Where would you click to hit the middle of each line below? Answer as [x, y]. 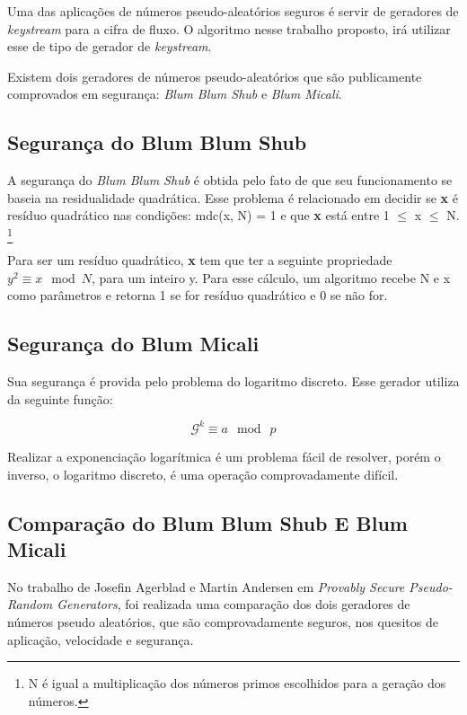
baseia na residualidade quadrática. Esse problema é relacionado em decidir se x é [233, 197]
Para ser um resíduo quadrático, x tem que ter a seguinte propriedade [200, 260]
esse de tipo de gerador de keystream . [110, 46]
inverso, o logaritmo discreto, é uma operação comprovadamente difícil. [203, 474]
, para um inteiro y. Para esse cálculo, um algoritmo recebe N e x [271, 277]
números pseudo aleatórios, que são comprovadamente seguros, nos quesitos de [223, 621]
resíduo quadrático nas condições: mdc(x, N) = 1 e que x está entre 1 [198, 215]
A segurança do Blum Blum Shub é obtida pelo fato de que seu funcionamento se [230, 180]
